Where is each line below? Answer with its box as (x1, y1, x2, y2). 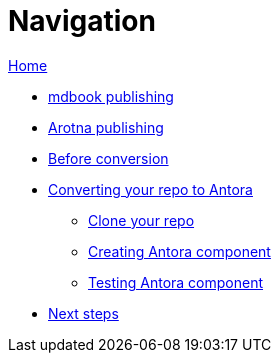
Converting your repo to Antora (48, 180, 253, 198)
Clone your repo (88, 211, 195, 229)
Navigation (8, 4, 156, 38)
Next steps (48, 304, 119, 322)
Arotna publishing (48, 118, 164, 136)
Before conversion (48, 149, 169, 167)
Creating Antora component (88, 242, 271, 260)
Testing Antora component (88, 273, 264, 291)
